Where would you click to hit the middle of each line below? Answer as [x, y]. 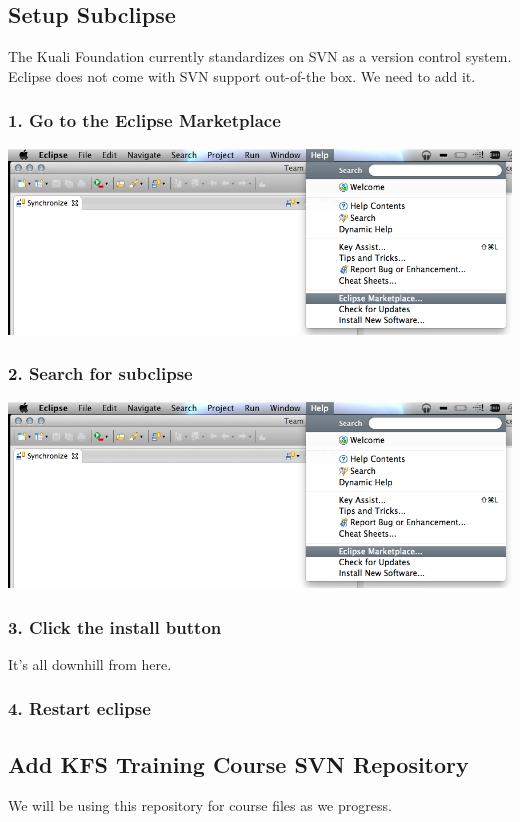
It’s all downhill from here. [90, 663]
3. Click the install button [115, 626]
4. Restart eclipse [79, 708]
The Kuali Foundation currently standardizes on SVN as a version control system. [260, 56]
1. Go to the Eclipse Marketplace [144, 120]
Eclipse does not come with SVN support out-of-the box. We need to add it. [242, 75]
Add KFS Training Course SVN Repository [238, 763]
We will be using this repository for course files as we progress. [200, 805]
